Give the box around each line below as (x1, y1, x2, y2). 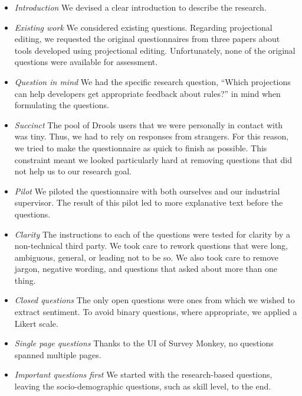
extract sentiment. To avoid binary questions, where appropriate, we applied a (14, 306, 297, 318)
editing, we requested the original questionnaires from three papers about (14, 33, 280, 45)
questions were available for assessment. (14, 56, 158, 68)
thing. (14, 274, 36, 286)
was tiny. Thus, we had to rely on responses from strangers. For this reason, (14, 130, 289, 142)
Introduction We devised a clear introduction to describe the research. (14, 1, 267, 13)
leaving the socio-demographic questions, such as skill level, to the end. (14, 380, 271, 392)
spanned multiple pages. (14, 348, 101, 361)
